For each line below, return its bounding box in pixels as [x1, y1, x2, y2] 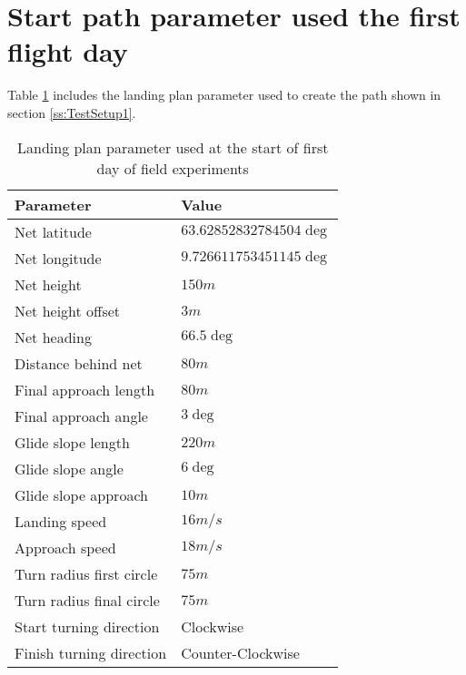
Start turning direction [15, 615, 160, 637]
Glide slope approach [15, 484, 148, 505]
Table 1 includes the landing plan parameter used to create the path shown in [7, 85, 441, 104]
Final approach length [15, 378, 155, 400]
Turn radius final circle [15, 589, 160, 611]
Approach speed [15, 536, 116, 558]
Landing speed [15, 510, 107, 532]
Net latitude [15, 220, 92, 242]
